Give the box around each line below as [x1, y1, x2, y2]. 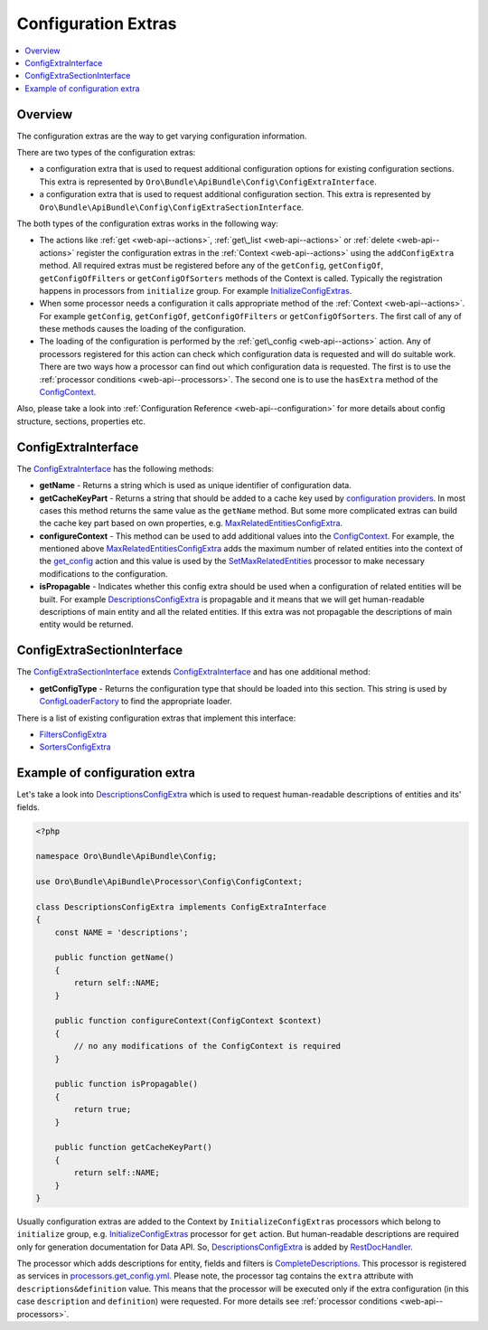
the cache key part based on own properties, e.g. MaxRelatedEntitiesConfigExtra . [39, 518, 343, 529]
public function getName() [54, 952, 175, 963]
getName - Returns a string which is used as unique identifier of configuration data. [39, 480, 352, 491]
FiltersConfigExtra [39, 729, 108, 740]
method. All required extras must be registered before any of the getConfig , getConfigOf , [39, 260, 384, 271]
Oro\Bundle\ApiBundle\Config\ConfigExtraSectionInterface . [39, 202, 305, 212]
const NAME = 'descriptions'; [54, 927, 189, 938]
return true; [73, 1104, 132, 1115]
